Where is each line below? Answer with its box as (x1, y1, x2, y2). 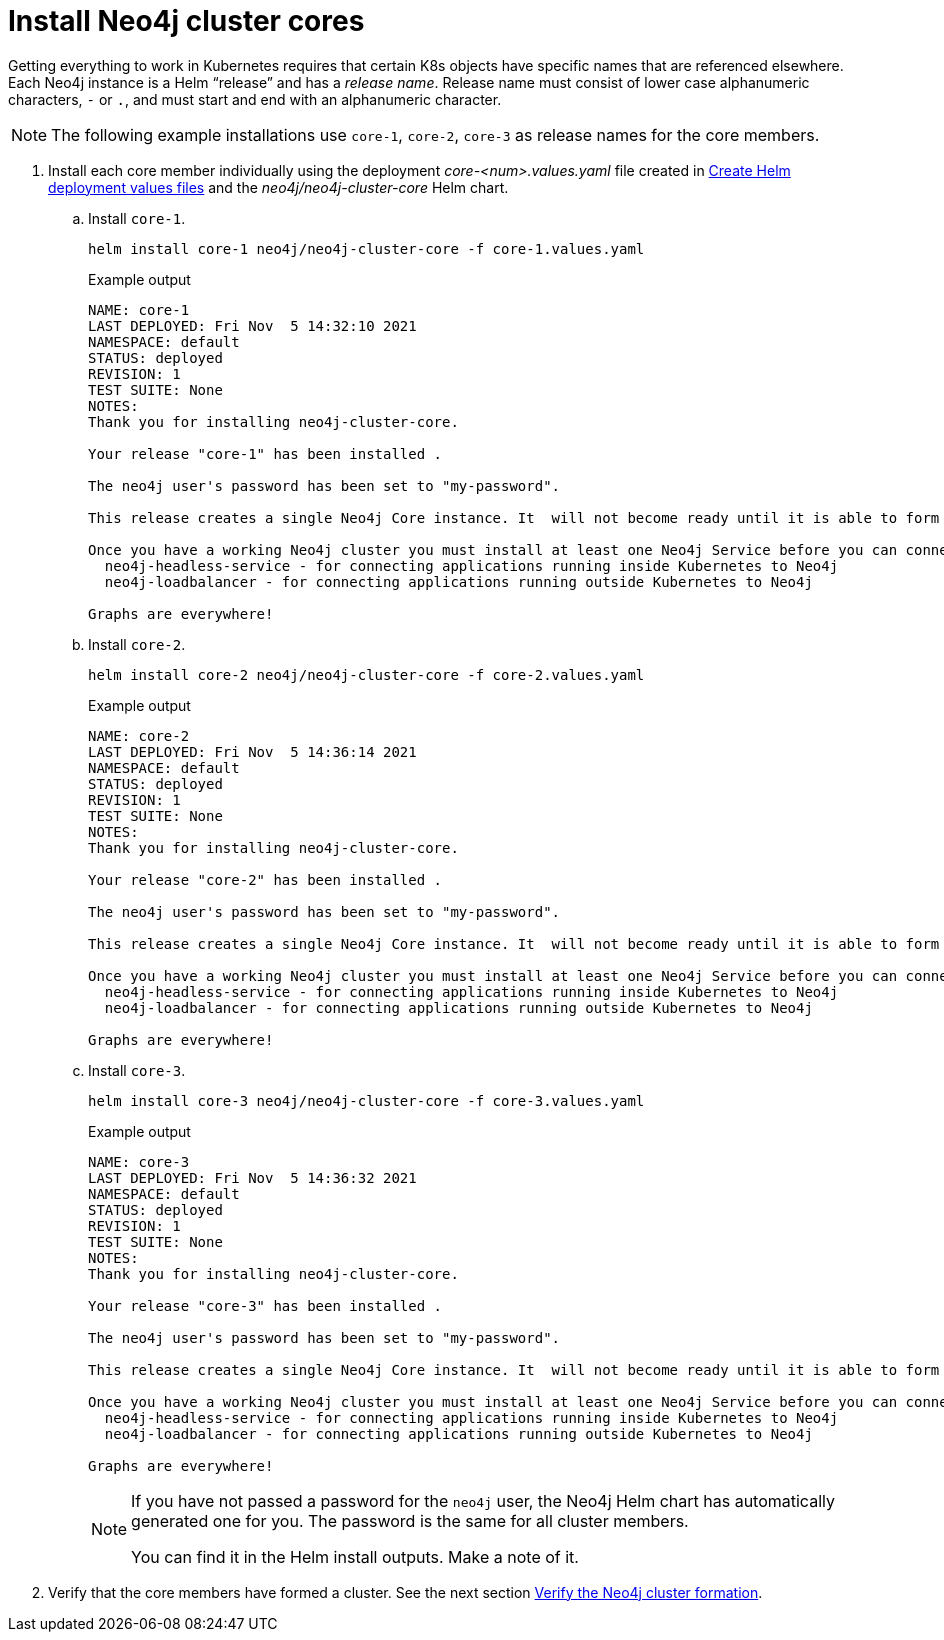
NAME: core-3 (88, 1153, 190, 1170)
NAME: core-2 (88, 727, 190, 744)
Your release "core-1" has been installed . (88, 445, 443, 462)
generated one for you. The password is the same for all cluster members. (131, 1510, 689, 1531)
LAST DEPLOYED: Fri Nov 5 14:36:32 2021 (88, 1169, 417, 1186)
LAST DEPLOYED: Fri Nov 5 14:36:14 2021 (88, 743, 417, 760)
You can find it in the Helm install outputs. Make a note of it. (131, 1546, 579, 1567)
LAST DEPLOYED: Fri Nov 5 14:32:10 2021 (88, 317, 417, 334)
